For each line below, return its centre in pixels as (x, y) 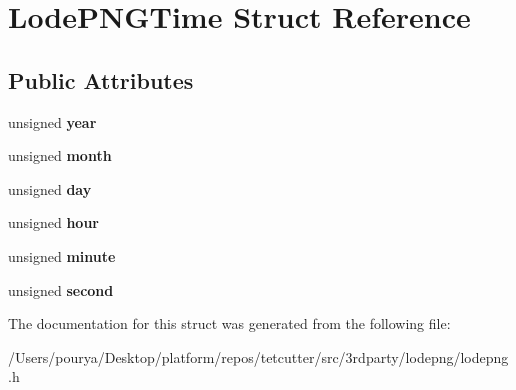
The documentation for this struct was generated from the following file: (229, 323)
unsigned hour (53, 222)
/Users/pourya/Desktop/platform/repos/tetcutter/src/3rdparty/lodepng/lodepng (258, 356)
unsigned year (52, 121)
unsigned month (60, 155)
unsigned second (61, 289)
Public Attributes (101, 79)
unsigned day (50, 188)
